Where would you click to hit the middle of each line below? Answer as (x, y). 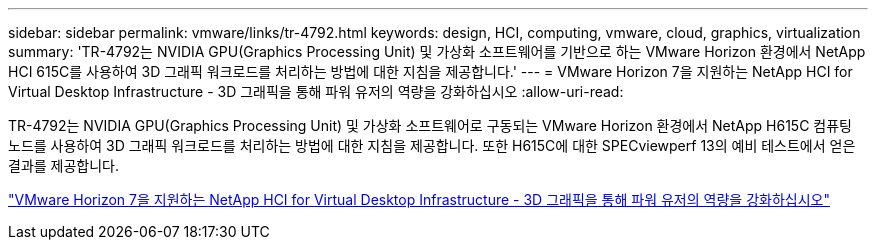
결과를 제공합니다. (64, 165)
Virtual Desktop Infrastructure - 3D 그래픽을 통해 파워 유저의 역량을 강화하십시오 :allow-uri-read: (316, 91)
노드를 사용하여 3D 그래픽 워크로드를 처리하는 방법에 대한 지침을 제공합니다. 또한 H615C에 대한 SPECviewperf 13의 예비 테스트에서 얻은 (432, 145)
